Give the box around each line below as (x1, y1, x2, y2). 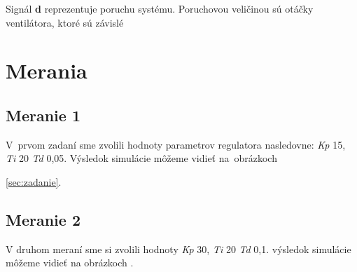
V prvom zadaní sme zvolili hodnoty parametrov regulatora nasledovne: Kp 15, (6, 137, 346, 151)
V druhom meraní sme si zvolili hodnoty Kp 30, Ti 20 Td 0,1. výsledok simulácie (6, 241, 351, 256)
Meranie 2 (6, 208, 80, 230)
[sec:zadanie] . (6, 174, 62, 189)
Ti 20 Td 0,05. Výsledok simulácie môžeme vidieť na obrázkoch (6, 151, 277, 165)
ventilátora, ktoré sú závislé (6, 15, 124, 29)
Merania (6, 56, 87, 85)
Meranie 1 (6, 104, 80, 125)
